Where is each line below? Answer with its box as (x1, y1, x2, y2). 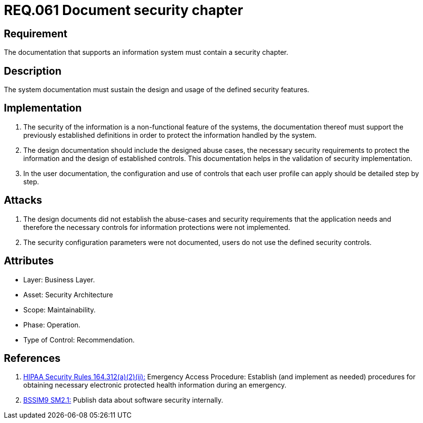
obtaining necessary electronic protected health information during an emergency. (23, 381, 286, 390)
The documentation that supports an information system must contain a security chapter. (4, 48, 288, 57)
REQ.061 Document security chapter (4, 2, 243, 18)
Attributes (4, 255, 54, 267)
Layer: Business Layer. (23, 275, 95, 284)
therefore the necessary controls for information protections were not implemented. (23, 223, 290, 231)
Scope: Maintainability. (23, 305, 96, 314)
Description (4, 65, 62, 77)
